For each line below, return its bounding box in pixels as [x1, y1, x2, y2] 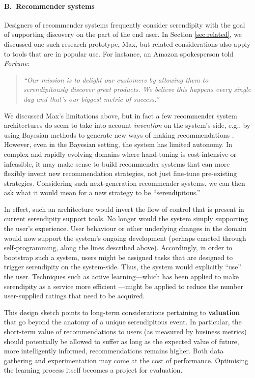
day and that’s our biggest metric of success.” [23, 93, 159, 104]
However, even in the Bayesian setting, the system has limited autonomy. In [4, 139, 232, 149]
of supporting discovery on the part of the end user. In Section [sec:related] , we [4, 29, 242, 39]
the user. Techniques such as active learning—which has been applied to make [4, 271, 239, 282]
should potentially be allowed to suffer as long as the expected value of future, [4, 336, 239, 346]
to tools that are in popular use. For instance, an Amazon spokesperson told [4, 48, 234, 58]
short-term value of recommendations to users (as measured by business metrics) [4, 326, 247, 337]
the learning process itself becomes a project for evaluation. [4, 365, 183, 375]
